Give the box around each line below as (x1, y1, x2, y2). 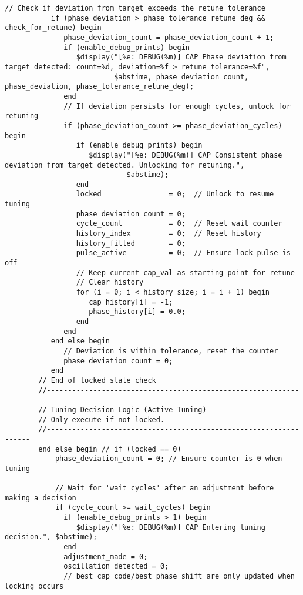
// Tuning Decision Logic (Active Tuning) (38, 405, 207, 414)
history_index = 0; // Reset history (76, 229, 261, 238)
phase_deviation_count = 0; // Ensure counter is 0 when (55, 454, 282, 463)
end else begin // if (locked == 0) (38, 444, 181, 453)
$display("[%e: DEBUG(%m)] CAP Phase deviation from (76, 53, 287, 62)
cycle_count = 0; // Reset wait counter (76, 219, 282, 228)
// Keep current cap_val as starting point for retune (76, 268, 295, 277)
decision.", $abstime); (5, 533, 97, 541)
